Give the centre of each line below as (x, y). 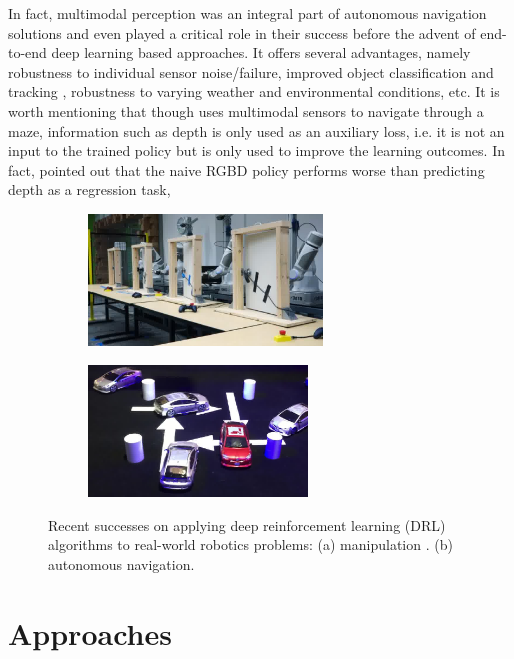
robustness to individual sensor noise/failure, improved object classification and (251, 71)
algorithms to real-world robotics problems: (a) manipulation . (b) (250, 544)
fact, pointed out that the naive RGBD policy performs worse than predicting (246, 169)
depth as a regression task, (89, 189)
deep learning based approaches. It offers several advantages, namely (261, 52)
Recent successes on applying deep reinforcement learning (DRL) (247, 524)
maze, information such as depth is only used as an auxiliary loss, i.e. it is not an (256, 130)
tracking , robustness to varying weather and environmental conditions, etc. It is (254, 91)
